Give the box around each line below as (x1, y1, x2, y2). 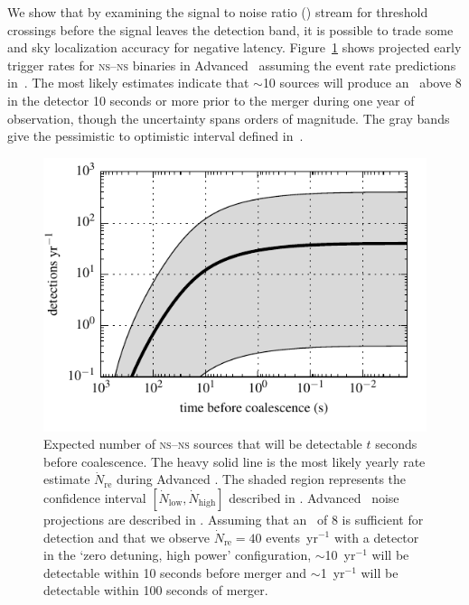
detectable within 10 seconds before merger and (43, 563, 307, 582)
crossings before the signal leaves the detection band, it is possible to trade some (7, 20, 454, 39)
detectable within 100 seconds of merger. (43, 581, 268, 600)
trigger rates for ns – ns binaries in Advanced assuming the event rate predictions (7, 55, 456, 74)
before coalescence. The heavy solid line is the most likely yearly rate (43, 451, 426, 470)
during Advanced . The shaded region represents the (116, 470, 407, 489)
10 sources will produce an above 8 (262, 73, 462, 92)
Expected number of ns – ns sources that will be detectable (43, 434, 362, 453)
